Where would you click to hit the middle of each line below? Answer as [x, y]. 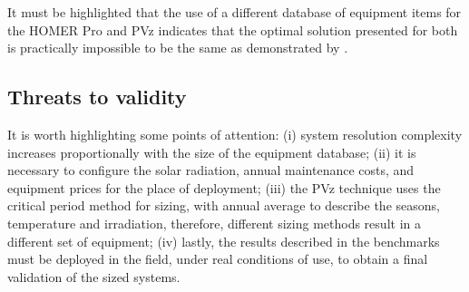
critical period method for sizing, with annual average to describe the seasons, [224, 205]
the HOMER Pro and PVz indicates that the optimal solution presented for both [233, 29]
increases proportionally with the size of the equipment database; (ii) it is [212, 152]
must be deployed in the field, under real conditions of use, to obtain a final [218, 259]
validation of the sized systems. [94, 276]
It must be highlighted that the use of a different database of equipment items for [234, 12]
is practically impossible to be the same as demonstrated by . [178, 48]
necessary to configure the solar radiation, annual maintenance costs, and [211, 170]
